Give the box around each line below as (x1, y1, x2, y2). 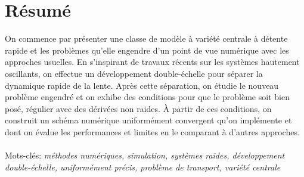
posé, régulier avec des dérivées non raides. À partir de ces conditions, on (5, 102, 272, 114)
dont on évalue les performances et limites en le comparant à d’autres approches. (5, 125, 300, 138)
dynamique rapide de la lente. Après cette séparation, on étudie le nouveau (5, 79, 279, 91)
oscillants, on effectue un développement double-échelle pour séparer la (5, 67, 263, 79)
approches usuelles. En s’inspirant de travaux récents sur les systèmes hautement (5, 55, 300, 68)
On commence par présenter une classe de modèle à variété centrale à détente (5, 32, 288, 45)
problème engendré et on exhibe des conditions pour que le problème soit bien (5, 91, 290, 103)
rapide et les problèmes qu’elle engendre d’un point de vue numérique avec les (5, 44, 289, 56)
